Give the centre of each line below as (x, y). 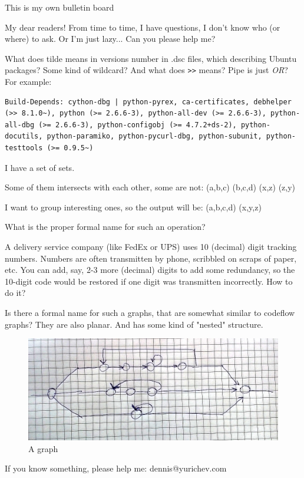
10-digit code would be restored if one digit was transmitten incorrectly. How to (149, 281)
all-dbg (20, 125)
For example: (28, 82)
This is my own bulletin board (60, 7)
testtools (24, 148)
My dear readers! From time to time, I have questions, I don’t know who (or (143, 27)
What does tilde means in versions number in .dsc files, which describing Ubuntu (151, 58)
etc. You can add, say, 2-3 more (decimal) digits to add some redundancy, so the (150, 270)
